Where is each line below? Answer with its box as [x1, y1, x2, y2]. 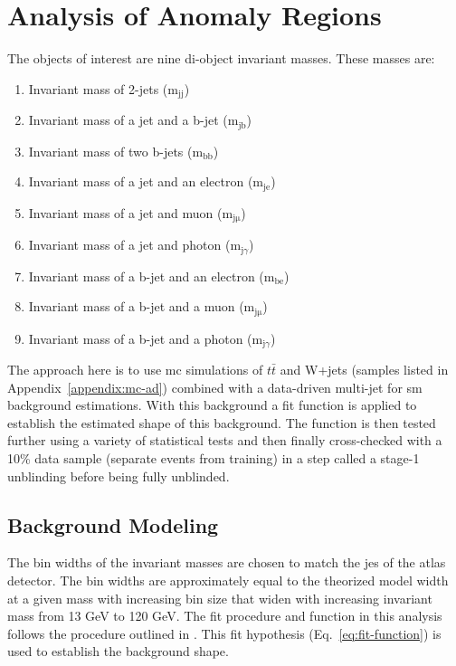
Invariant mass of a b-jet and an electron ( [28, 266, 264, 285]
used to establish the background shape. [7, 642, 229, 661]
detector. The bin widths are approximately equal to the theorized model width [7, 571, 449, 590]
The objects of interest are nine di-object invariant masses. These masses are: [7, 49, 435, 68]
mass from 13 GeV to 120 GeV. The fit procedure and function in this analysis [7, 606, 442, 625]
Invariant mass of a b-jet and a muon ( [28, 297, 244, 316]
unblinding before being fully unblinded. [7, 466, 230, 485]
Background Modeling [7, 510, 219, 538]
